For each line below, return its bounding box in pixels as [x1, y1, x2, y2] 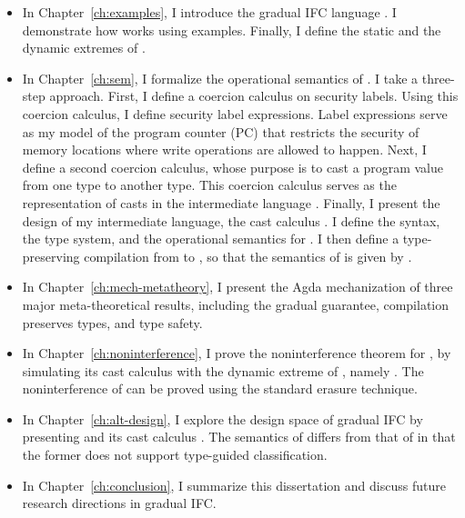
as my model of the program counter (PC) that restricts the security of [22, 122, 420, 141]
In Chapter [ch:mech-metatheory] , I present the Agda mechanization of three [22, 277, 453, 296]
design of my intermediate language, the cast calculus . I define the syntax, [22, 211, 440, 230]
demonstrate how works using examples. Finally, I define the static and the [22, 20, 441, 39]
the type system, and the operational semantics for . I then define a [22, 229, 399, 248]
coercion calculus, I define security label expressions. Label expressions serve [22, 104, 448, 123]
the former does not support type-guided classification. [22, 445, 328, 464]
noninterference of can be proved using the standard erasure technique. [22, 379, 418, 398]
